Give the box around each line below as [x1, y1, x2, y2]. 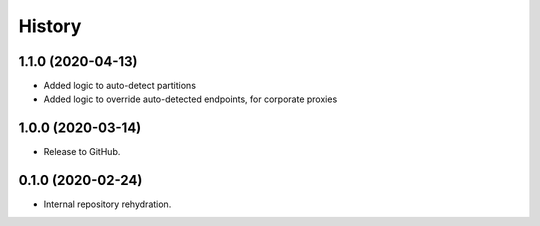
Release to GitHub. [43, 146, 121, 158]
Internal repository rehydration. [43, 198, 172, 210]
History [18, 15, 82, 37]
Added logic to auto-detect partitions [43, 80, 197, 92]
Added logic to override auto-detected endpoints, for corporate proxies [43, 93, 338, 105]
